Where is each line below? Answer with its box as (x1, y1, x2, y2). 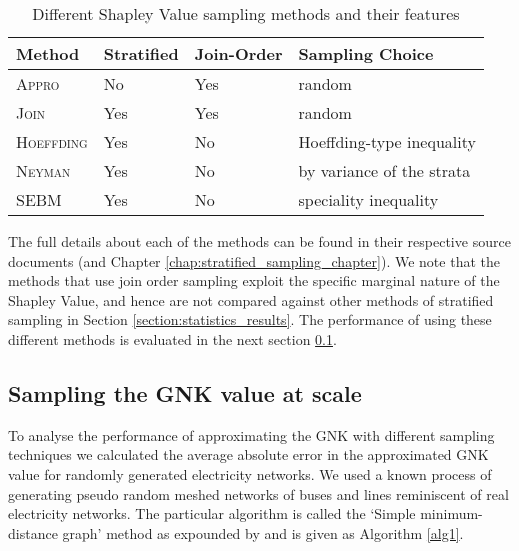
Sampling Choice (298, 42, 434, 65)
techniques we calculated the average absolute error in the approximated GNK (8, 444, 489, 465)
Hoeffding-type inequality (298, 130, 476, 153)
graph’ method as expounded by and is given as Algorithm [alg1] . (62, 522, 464, 543)
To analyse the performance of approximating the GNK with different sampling (8, 424, 495, 445)
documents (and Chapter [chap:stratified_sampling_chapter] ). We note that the (8, 250, 500, 271)
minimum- (420, 503, 483, 524)
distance (8, 522, 58, 543)
